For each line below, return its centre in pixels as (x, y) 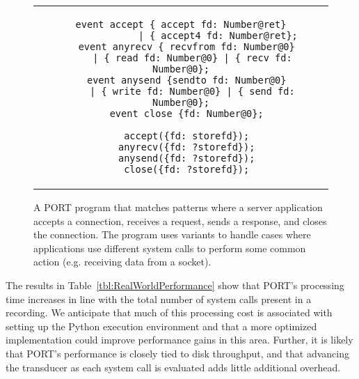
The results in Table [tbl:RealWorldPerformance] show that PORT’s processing (175, 285)
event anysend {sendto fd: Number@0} (186, 80)
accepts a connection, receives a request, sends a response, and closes (180, 221)
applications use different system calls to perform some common (170, 248)
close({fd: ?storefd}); (187, 169)
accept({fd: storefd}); (187, 136)
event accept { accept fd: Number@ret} (181, 24)
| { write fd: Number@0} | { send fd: (192, 91)
